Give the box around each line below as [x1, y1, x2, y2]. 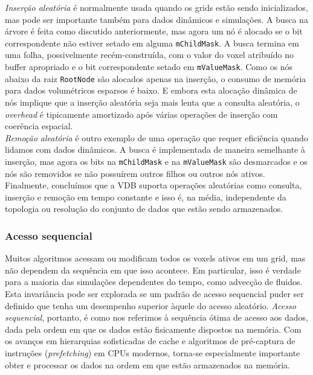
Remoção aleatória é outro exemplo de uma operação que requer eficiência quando [5, 131, 308, 144]
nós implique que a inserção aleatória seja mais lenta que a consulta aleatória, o [5, 95, 300, 108]
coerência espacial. [5, 120, 73, 132]
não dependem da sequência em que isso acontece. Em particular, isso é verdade [5, 263, 301, 276]
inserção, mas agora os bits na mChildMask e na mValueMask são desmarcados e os [5, 155, 308, 167]
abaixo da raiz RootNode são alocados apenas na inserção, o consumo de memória [5, 72, 306, 85]
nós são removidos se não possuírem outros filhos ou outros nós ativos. [5, 167, 265, 179]
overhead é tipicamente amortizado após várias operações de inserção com [5, 107, 278, 120]
